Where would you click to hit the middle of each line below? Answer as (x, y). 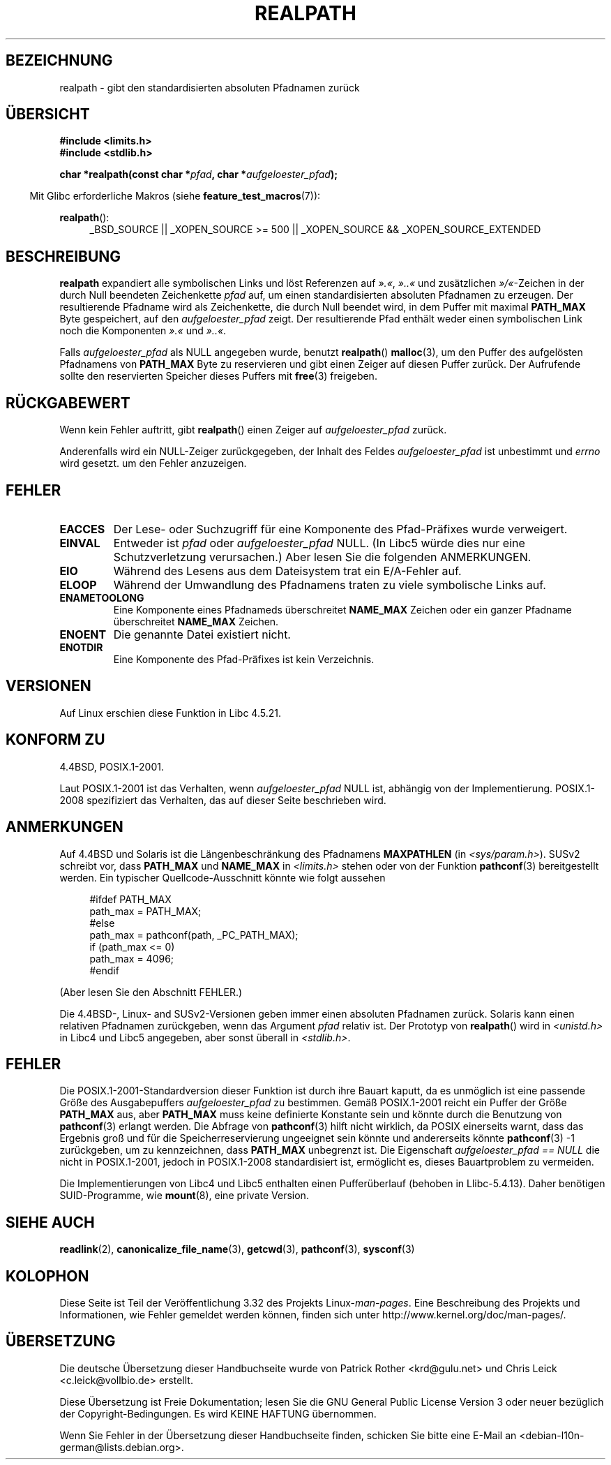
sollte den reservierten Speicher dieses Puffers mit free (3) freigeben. (218, 376)
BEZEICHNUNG (59, 61)
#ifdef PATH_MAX (130, 899)
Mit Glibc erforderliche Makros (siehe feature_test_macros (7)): (175, 196)
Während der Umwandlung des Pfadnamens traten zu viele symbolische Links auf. (330, 585)
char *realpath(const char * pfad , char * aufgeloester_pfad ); (198, 174)
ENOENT (83, 634)
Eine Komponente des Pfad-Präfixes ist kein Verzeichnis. (244, 659)
